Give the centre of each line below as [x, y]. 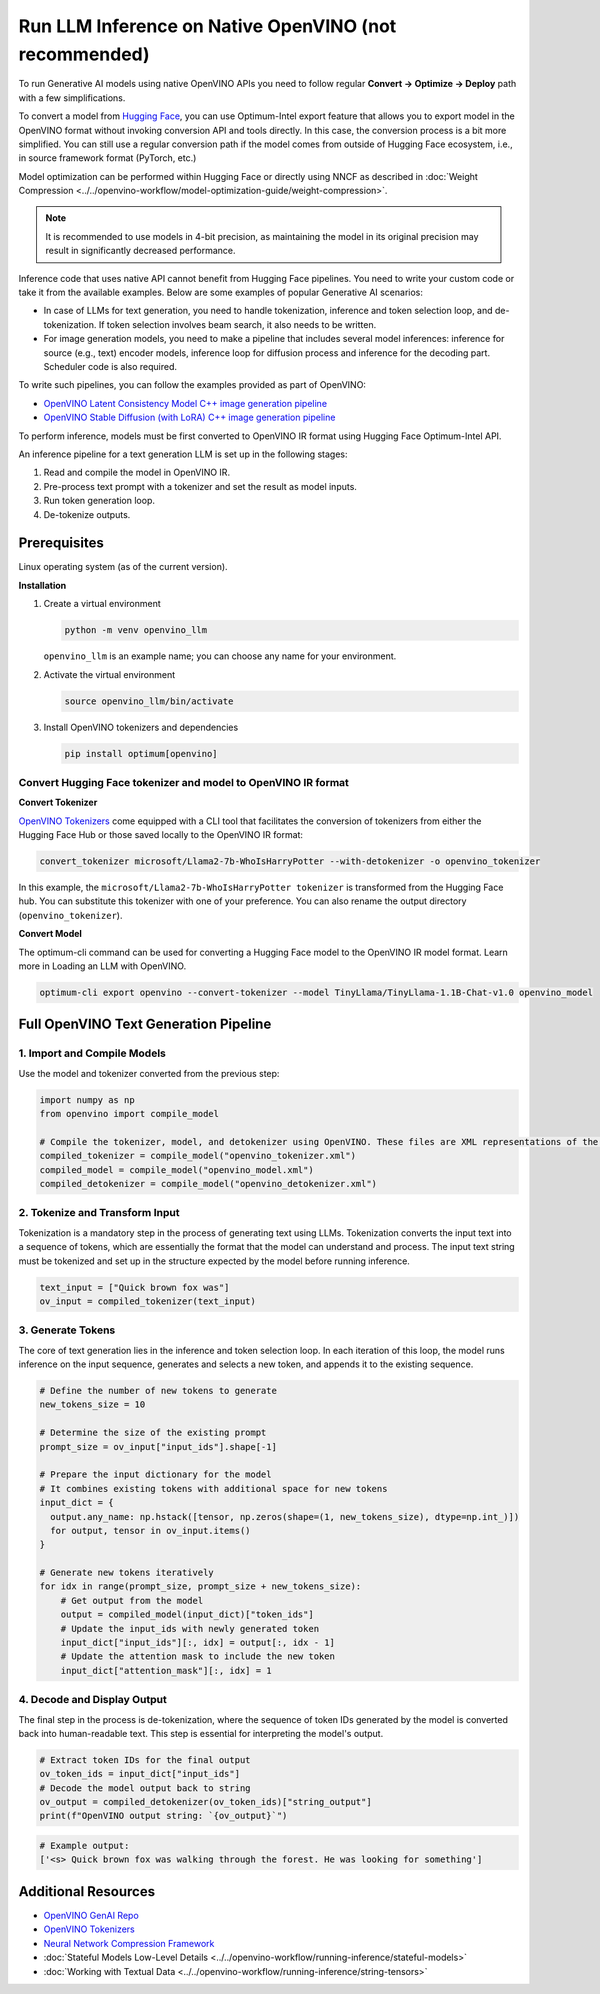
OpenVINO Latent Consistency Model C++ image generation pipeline [185, 403]
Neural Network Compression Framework [129, 1943]
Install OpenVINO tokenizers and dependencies [141, 727]
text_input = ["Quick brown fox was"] [134, 1287]
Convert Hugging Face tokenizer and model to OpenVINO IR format [184, 782]
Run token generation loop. [99, 501]
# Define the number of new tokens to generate [158, 1390]
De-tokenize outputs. [87, 514]
